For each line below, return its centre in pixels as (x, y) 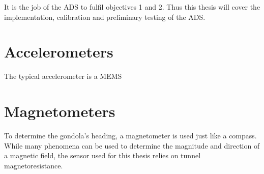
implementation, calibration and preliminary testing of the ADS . (105, 17)
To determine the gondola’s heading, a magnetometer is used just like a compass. (130, 136)
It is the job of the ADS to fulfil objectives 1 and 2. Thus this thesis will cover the (132, 7)
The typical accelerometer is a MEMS (63, 76)
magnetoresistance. (34, 165)
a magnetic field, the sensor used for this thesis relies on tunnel (102, 155)
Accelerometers (59, 52)
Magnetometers (60, 111)
